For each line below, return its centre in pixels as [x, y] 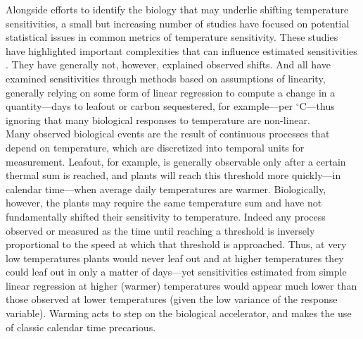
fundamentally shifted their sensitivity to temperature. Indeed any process [166, 216]
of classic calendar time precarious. [81, 327]
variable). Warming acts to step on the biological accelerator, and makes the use [179, 313]
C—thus [317, 106]
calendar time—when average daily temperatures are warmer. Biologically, [166, 189]
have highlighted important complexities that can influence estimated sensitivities [181, 50]
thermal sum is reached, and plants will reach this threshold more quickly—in [173, 175]
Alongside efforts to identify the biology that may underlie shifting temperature [177, 9]
